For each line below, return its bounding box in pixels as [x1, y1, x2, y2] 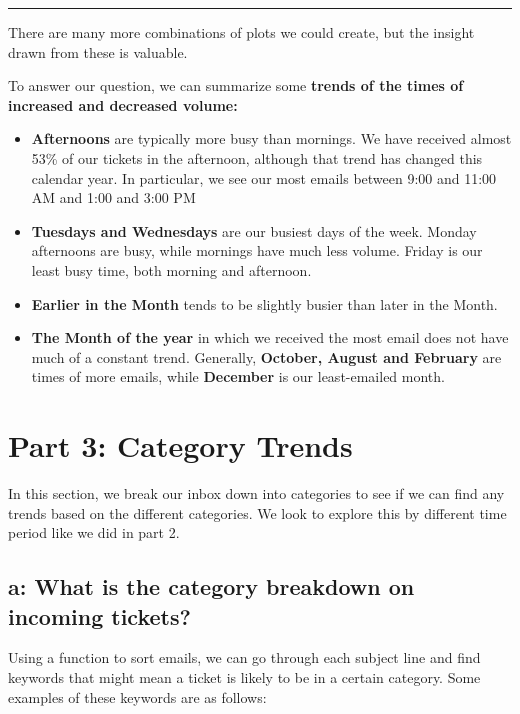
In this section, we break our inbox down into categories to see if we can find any [8, 483, 505, 504]
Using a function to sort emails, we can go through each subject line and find [8, 647, 481, 668]
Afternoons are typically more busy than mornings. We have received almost [31, 128, 512, 149]
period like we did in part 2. [8, 522, 180, 543]
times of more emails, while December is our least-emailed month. [31, 366, 445, 387]
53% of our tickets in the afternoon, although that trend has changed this [31, 147, 483, 168]
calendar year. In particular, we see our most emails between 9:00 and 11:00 [31, 167, 497, 188]
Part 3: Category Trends [8, 425, 353, 466]
